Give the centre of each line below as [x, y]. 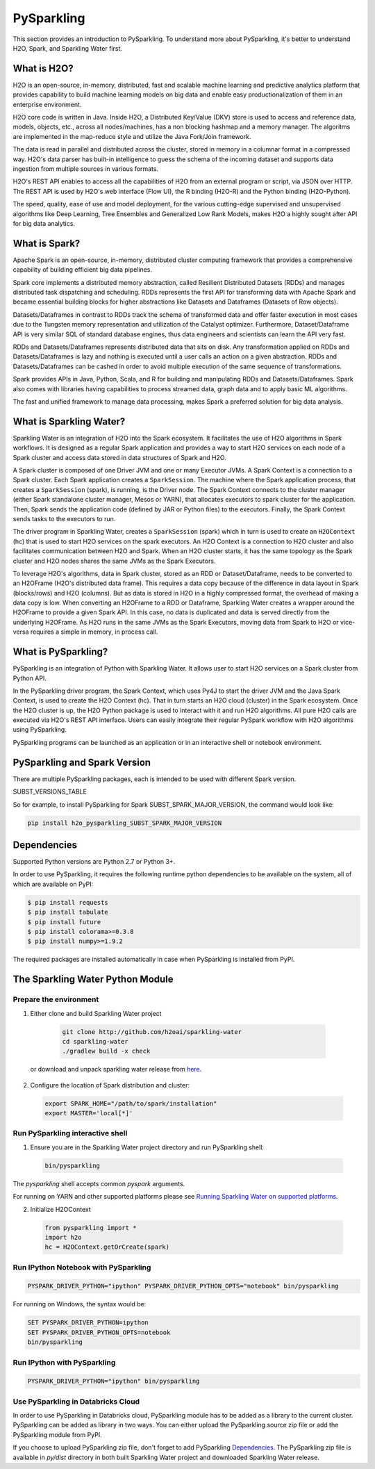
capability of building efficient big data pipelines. [83, 270]
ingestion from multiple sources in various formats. [86, 169]
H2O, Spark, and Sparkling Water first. [68, 48]
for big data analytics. [44, 223]
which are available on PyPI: [53, 884]
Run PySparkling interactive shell [70, 1133]
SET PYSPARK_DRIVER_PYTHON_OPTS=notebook [99, 1332]
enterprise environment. [47, 104]
